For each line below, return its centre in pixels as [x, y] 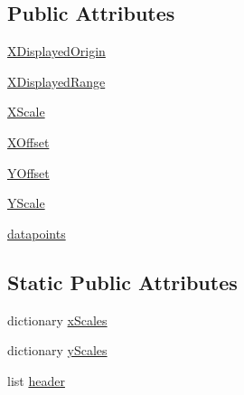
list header [36, 380]
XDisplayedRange [56, 81]
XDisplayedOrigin [56, 51]
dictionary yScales [57, 350]
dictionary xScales [57, 320]
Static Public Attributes [122, 282]
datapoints [37, 233]
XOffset [28, 141]
